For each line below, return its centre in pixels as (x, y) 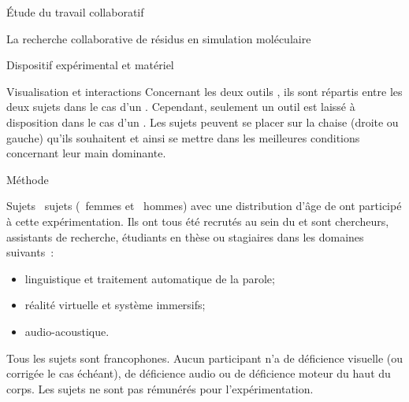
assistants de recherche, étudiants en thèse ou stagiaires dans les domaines (185, 236)
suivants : (30, 252)
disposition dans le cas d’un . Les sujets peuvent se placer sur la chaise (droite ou (203, 122)
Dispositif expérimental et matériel (90, 65)
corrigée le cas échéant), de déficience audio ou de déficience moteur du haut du (199, 373)
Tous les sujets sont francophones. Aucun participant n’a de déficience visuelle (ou (205, 358)
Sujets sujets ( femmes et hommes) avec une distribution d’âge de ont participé (204, 206)
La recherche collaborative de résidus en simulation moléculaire (159, 38)
